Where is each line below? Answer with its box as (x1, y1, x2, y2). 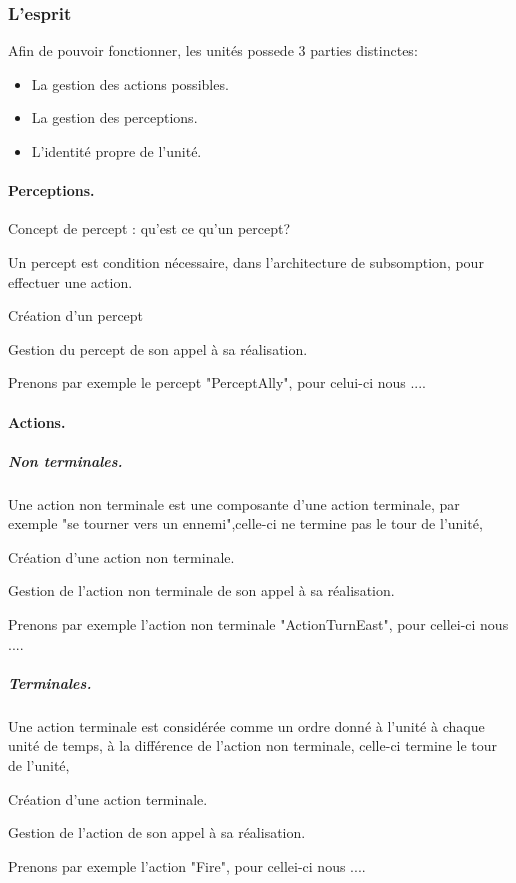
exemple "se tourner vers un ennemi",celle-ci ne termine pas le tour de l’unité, (8, 513, 483, 534)
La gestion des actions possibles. (31, 73, 229, 94)
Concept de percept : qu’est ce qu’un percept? (8, 218, 291, 239)
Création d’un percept (8, 305, 144, 326)
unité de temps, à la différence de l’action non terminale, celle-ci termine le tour (8, 735, 498, 756)
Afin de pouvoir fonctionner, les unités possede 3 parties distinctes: (8, 40, 418, 61)
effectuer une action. (8, 271, 133, 292)
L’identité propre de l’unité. (31, 141, 202, 161)
